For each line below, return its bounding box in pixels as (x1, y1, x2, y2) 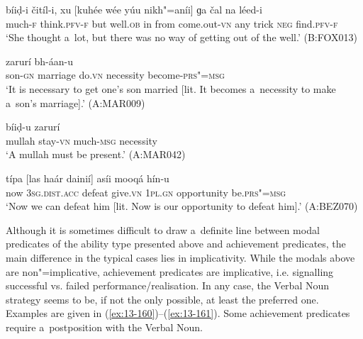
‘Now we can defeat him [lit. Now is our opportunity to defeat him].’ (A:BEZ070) (6, 199, 358, 213)
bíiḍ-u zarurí (6, 119, 60, 134)
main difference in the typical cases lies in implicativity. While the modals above (6, 250, 355, 265)
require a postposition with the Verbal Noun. (6, 319, 203, 334)
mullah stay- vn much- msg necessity (6, 133, 157, 148)
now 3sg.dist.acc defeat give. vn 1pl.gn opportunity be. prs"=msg (6, 184, 286, 199)
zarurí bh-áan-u (6, 53, 73, 68)
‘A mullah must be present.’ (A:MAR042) (6, 147, 186, 162)
